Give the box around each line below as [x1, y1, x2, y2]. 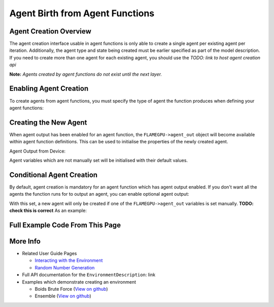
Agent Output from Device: [9, 148, 66, 154]
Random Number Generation [35, 264, 95, 270]
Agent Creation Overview [9, 27, 91, 36]
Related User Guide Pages [22, 251, 77, 256]
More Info [9, 237, 41, 245]
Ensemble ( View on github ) [35, 293, 91, 299]
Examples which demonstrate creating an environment [22, 279, 136, 285]
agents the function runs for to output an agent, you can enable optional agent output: [9, 191, 190, 197]
